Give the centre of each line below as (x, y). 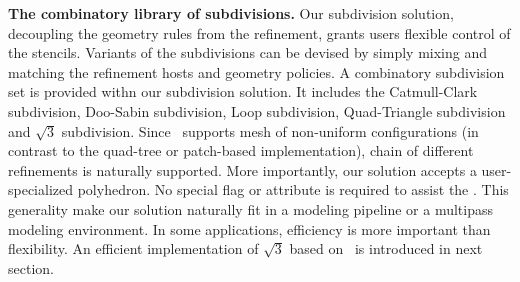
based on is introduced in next (386, 248)
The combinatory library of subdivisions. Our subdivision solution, (231, 13)
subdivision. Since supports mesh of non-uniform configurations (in (270, 130)
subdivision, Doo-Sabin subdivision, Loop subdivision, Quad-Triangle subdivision (257, 110)
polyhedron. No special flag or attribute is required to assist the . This (293, 189)
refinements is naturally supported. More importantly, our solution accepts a (242, 169)
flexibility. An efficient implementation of (133, 248)
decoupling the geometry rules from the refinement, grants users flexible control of (259, 32)
